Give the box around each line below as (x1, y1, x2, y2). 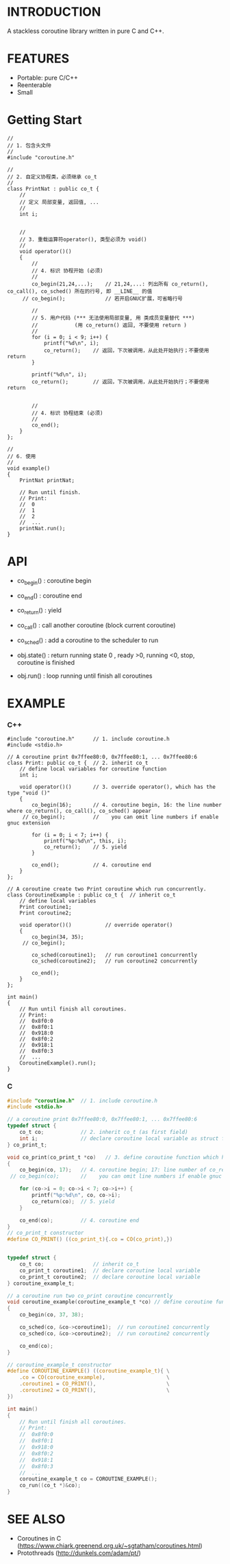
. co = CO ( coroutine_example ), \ (19, 1374, 170, 1381)
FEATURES (7, 51, 70, 67)
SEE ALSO (7, 1512, 66, 1527)
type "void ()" (7, 790, 51, 796)
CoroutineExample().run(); (19, 1060, 97, 1067)
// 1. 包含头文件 (7, 142, 51, 149)
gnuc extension (7, 820, 51, 827)
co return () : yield (16, 606, 62, 616)
